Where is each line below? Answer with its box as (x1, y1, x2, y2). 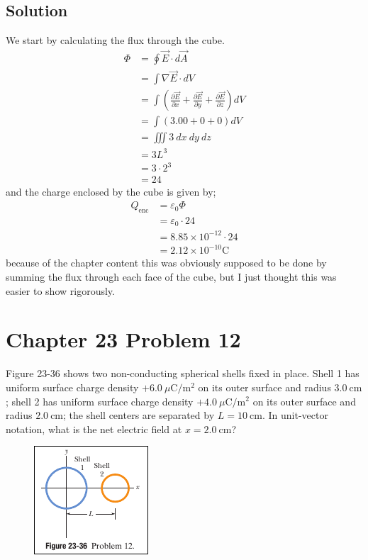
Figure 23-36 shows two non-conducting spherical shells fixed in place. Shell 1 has (6, 366, 359, 381)
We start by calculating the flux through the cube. (6, 33, 225, 47)
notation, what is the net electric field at (6, 421, 182, 436)
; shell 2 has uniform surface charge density (6, 393, 194, 408)
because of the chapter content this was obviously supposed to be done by (6, 255, 327, 270)
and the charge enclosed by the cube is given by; (6, 184, 216, 199)
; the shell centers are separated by (63, 408, 215, 422)
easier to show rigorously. (6, 283, 115, 298)
